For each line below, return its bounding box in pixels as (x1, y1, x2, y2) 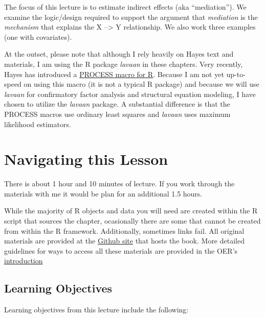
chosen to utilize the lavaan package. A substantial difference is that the (4, 99, 230, 109)
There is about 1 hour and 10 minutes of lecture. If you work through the (4, 178, 235, 189)
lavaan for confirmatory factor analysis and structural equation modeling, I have (4, 88, 256, 99)
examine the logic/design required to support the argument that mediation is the (4, 11, 258, 22)
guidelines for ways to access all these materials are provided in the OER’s (4, 245, 238, 256)
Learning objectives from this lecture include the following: (4, 304, 189, 315)
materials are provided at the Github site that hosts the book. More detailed (4, 235, 245, 246)
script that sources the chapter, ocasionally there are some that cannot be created (4, 215, 261, 226)
